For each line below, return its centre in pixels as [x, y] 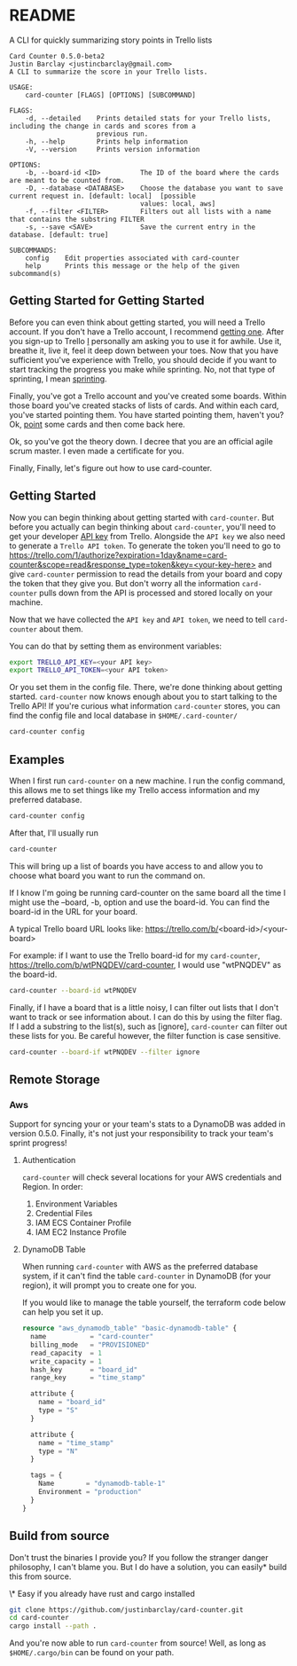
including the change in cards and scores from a [103, 126]
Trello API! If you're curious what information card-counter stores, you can [145, 706]
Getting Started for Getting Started [107, 301]
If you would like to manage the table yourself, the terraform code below [154, 1303]
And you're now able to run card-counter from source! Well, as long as [138, 1643]
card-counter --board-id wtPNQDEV [73, 990]
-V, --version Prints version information [113, 149]
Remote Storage [55, 1079]
